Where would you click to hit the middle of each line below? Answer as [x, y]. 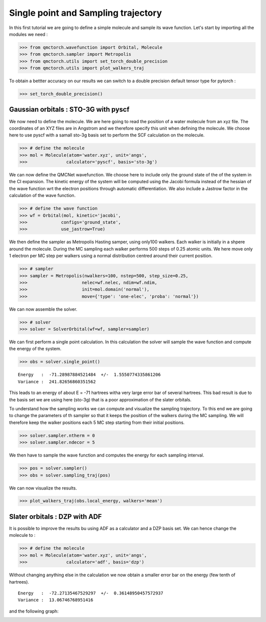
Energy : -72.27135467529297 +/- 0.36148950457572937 [91, 593]
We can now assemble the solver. [43, 309]
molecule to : [22, 535]
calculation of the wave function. [42, 196]
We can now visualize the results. [43, 488]
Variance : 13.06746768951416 [56, 600]
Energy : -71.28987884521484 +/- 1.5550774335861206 [89, 375]
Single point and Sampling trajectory [85, 13]
